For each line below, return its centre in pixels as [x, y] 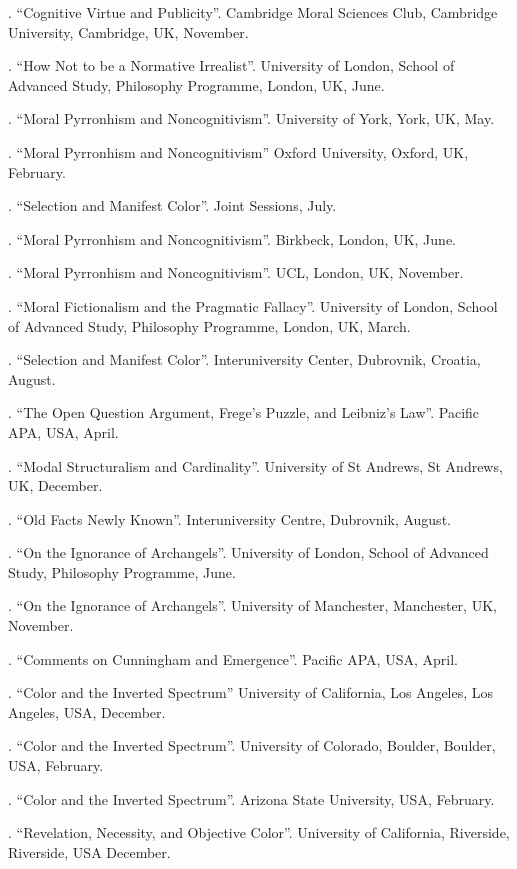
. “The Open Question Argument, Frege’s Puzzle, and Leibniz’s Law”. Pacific [244, 412]
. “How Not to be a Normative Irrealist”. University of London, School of [231, 65]
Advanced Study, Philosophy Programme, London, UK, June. [196, 84]
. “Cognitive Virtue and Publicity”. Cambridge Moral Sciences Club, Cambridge [253, 12]
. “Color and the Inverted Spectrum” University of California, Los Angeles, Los [251, 692]
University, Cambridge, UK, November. [128, 31]
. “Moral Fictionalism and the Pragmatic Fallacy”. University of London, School [253, 305]
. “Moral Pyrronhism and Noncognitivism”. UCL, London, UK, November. [236, 272]
